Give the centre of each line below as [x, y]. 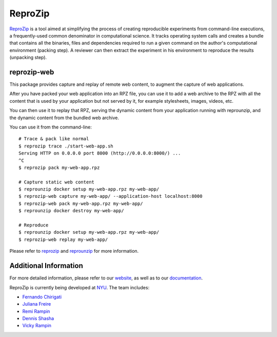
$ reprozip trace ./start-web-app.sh [66, 146]
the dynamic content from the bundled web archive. [64, 118]
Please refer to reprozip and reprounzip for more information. [74, 251]
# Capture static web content [57, 182]
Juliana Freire [37, 304]
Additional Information [46, 266]
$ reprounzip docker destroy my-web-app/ [71, 211]
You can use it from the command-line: [51, 127]
